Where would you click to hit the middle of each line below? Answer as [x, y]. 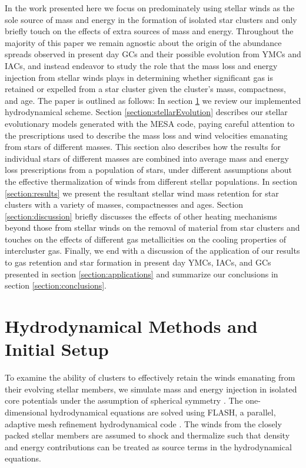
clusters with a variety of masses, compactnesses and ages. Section [124, 204]
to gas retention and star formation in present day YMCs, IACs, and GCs [138, 262]
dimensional [26, 412]
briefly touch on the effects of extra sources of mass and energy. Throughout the [149, 31]
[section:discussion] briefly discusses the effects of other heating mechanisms [141, 216]
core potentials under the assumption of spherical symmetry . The [124, 400]
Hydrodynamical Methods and [131, 326]
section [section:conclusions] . [56, 285]
